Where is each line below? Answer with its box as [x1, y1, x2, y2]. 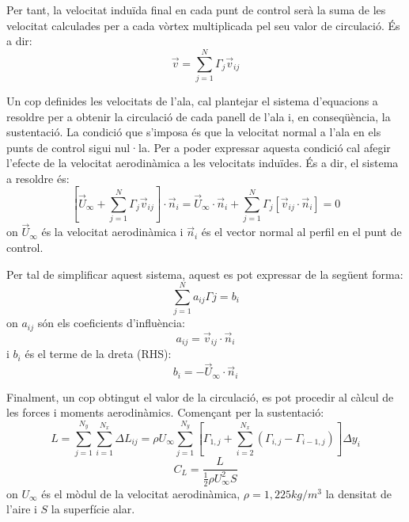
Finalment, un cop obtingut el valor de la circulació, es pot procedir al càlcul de [6, 388, 394, 405]
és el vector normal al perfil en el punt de [201, 223, 402, 240]
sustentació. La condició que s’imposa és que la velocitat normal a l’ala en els [6, 124, 381, 140]
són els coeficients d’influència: [37, 314, 185, 331]
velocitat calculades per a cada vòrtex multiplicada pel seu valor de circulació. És [6, 17, 400, 33]
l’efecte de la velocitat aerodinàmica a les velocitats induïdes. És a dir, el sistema [6, 154, 399, 171]
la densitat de [325, 485, 392, 501]
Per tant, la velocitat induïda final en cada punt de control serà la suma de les [6, 2, 386, 17]
